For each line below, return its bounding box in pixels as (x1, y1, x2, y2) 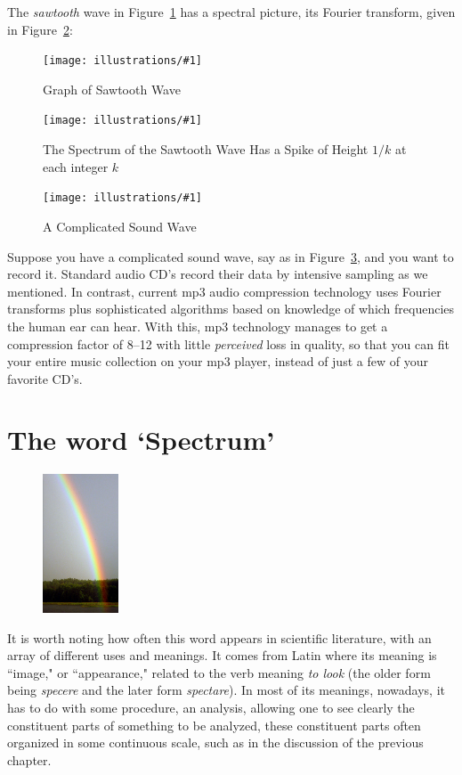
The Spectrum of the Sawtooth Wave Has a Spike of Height (43, 140, 369, 159)
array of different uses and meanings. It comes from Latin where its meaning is (7, 646, 437, 665)
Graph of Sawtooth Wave (43, 79, 181, 98)
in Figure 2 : (7, 20, 73, 38)
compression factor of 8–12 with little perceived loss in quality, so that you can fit (7, 334, 450, 353)
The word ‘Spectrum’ (7, 421, 275, 458)
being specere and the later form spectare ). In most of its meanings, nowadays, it (7, 681, 445, 699)
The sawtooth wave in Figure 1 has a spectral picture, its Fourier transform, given (7, 3, 456, 20)
